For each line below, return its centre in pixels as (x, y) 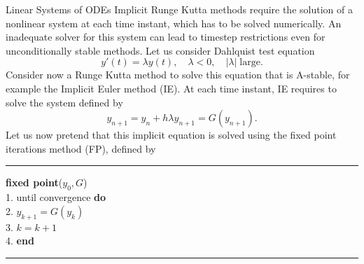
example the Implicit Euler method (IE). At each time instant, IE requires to (171, 88)
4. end (20, 241)
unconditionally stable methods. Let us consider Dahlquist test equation (160, 50)
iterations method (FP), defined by (81, 148)
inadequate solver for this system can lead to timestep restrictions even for (166, 37)
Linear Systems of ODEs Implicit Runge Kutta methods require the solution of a (179, 9)
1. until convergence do (56, 197)
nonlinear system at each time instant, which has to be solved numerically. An (174, 23)
